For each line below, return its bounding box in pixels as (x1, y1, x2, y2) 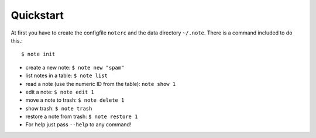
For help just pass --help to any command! (25, 121, 132, 128)
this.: (11, 37, 23, 44)
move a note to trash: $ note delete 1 (25, 96, 125, 103)
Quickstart (11, 9, 64, 22)
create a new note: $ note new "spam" (25, 64, 125, 71)
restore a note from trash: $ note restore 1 (25, 113, 138, 120)
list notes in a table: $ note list (25, 72, 108, 79)
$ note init (21, 51, 56, 58)
